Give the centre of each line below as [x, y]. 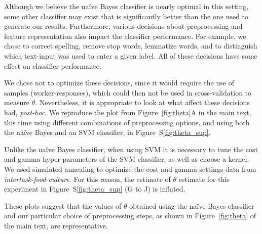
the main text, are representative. [56, 225]
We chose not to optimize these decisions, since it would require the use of [119, 83]
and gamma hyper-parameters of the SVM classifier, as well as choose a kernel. [127, 159]
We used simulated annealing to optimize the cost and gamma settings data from [130, 169]
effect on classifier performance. [53, 65]
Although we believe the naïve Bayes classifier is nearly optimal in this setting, [126, 6]
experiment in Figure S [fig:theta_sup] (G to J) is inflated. [95, 189]
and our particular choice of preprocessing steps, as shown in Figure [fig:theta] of [130, 216]
